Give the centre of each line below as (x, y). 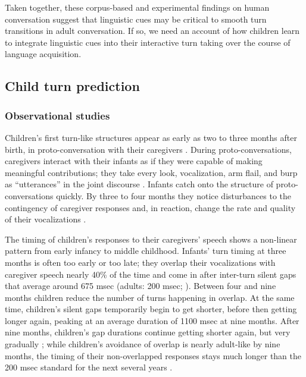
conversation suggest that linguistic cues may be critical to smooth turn (136, 19)
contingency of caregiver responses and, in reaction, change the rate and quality (150, 207)
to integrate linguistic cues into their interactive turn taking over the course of (148, 42)
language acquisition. (43, 54)
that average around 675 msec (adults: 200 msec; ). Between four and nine (140, 286)
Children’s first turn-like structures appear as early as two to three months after (151, 137)
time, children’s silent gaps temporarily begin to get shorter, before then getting (151, 309)
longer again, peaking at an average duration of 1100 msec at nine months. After (152, 320)
